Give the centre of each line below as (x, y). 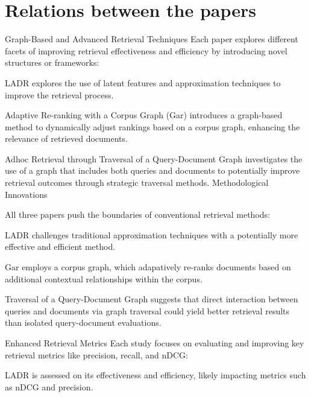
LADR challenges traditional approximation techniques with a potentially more (152, 234)
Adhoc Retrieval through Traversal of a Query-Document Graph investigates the (154, 158)
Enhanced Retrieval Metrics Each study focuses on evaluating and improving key (155, 343)
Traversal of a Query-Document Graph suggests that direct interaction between (152, 299)
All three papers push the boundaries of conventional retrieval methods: (137, 214)
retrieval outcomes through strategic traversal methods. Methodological (137, 183)
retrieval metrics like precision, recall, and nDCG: (96, 354)
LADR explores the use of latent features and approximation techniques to (143, 82)
